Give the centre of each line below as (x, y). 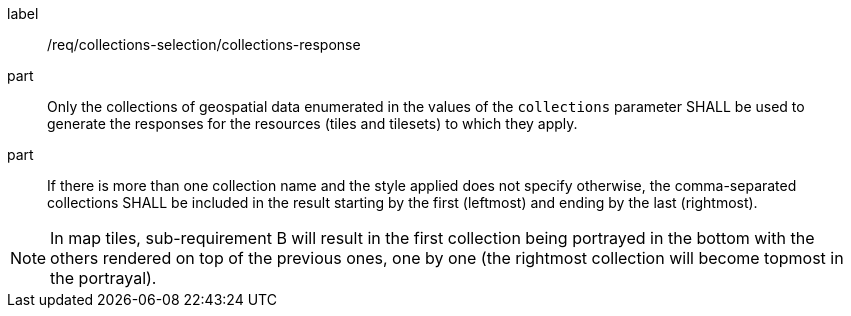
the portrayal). (103, 278)
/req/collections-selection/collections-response (204, 44)
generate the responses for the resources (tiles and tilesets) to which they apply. (312, 123)
